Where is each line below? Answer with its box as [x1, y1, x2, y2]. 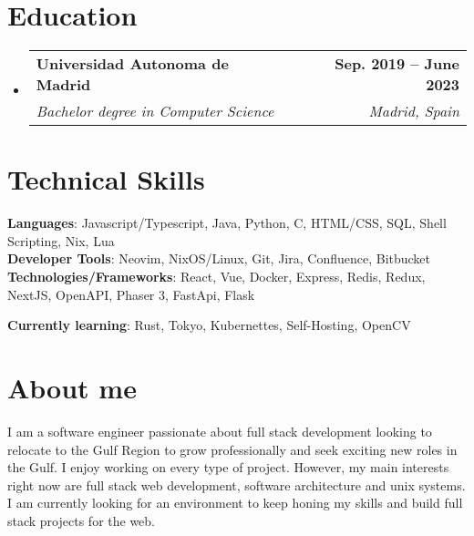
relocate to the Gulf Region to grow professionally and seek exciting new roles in [7, 439, 458, 459]
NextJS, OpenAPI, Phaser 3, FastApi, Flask [7, 284, 255, 304]
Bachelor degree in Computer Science [36, 100, 274, 122]
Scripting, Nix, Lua [7, 231, 115, 250]
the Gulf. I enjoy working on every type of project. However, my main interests [7, 458, 449, 477]
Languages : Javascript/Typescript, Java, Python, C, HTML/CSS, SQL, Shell [7, 213, 447, 232]
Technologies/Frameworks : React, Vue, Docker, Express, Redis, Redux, [7, 267, 426, 286]
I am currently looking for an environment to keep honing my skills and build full [7, 493, 463, 512]
